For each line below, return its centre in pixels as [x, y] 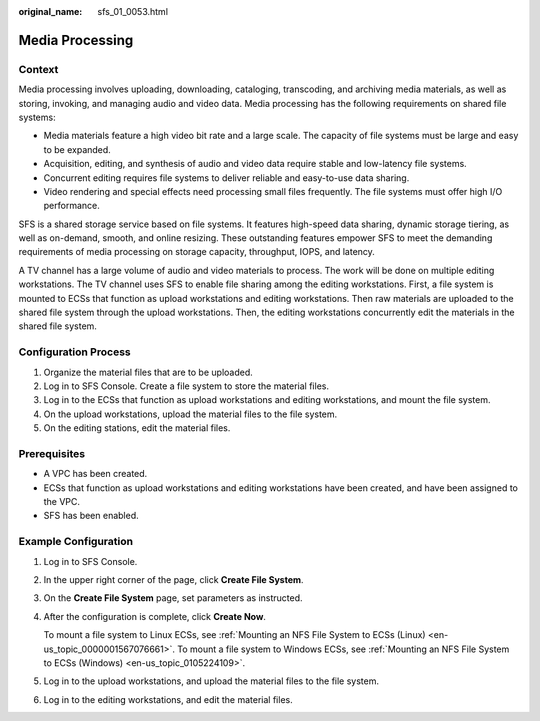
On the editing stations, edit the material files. [137, 428]
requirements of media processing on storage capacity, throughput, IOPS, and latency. [196, 252]
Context [38, 69]
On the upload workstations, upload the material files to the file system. [190, 414]
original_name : [50, 11]
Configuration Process [74, 352]
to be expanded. [77, 149]
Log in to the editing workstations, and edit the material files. [168, 699]
